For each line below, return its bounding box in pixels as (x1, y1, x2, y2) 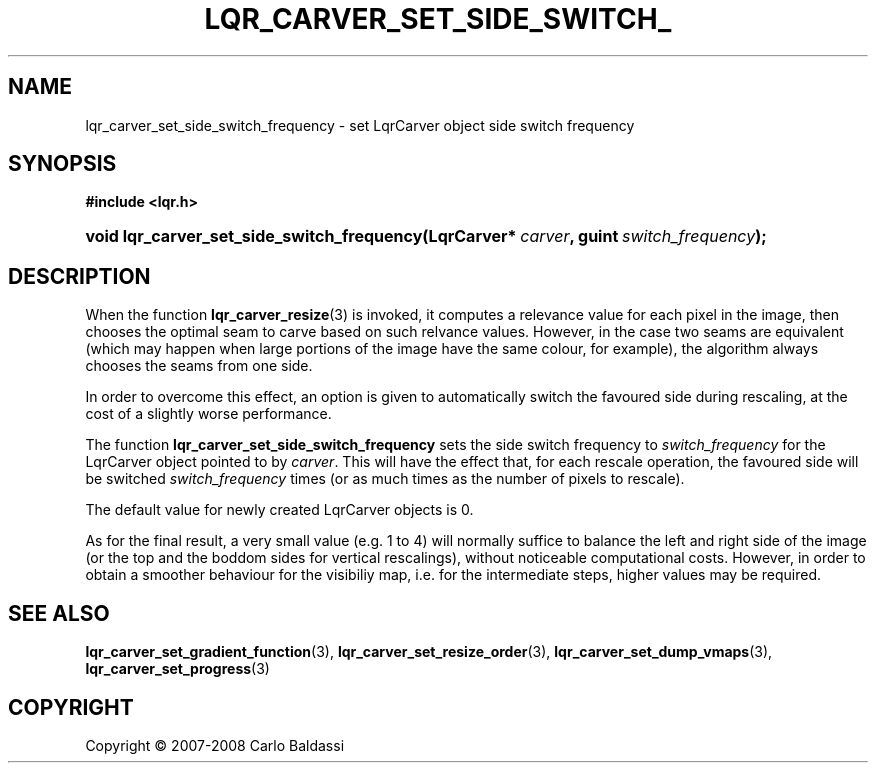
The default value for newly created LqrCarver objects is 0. (85, 501, 474, 519)
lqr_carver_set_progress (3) (85, 660, 270, 678)
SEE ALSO (8, 600, 110, 626)
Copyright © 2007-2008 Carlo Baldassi (85, 736, 345, 754)
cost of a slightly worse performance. (85, 405, 332, 423)
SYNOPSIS (8, 151, 117, 177)
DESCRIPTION (8, 263, 151, 289)
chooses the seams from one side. (85, 357, 313, 375)
